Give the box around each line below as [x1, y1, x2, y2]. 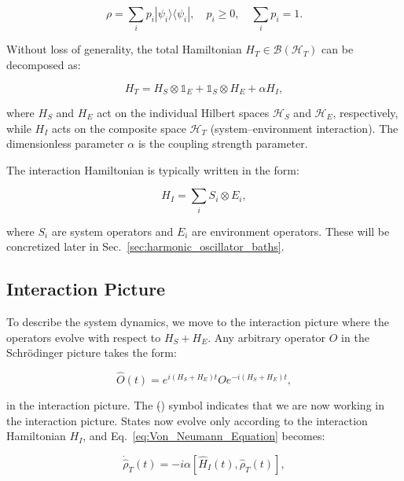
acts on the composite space [51, 119, 186, 136]
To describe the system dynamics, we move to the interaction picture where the [6, 314, 389, 330]
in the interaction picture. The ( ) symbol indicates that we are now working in [6, 397, 384, 413]
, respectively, [332, 104, 398, 120]
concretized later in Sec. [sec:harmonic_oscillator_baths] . [6, 238, 285, 255]
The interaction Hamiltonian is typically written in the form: [6, 161, 299, 178]
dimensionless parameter [6, 135, 124, 152]
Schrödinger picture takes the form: [6, 344, 177, 361]
